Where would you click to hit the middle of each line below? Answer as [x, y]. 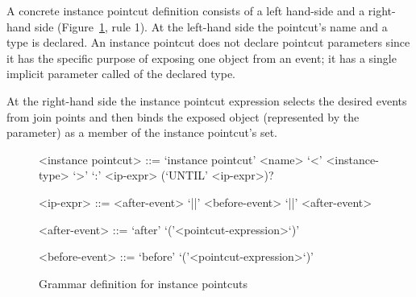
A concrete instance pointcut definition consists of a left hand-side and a [186, 10]
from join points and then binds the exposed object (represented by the [183, 116]
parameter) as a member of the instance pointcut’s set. [142, 132]
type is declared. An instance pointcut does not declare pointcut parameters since [208, 42]
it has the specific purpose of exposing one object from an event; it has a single [202, 58]
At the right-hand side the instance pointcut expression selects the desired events [207, 100]
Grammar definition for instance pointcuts [144, 283]
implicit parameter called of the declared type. [121, 74]
